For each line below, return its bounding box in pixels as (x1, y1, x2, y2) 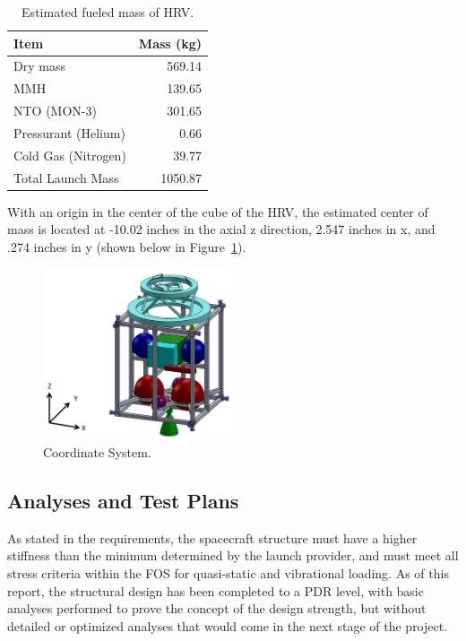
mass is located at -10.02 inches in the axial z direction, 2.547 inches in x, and (7, 220, 436, 238)
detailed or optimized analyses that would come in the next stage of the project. (7, 616, 448, 635)
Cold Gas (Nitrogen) (13, 145, 126, 164)
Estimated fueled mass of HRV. (22, 3, 194, 21)
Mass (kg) (138, 33, 203, 52)
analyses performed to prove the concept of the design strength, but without (7, 599, 427, 618)
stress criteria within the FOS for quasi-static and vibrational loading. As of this (7, 563, 449, 582)
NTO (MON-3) (13, 101, 97, 120)
